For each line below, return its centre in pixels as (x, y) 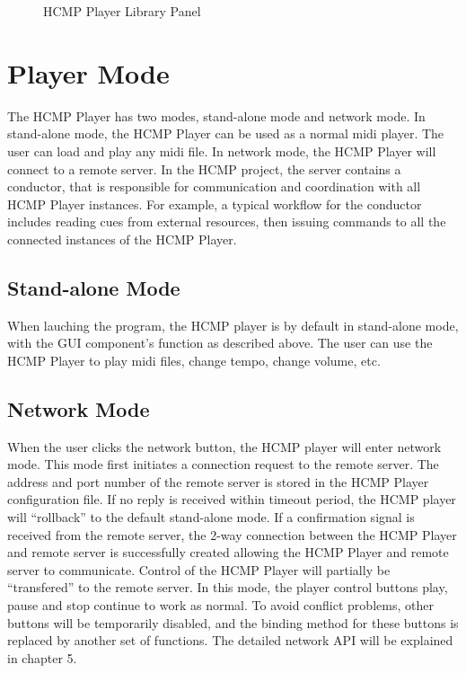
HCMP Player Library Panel (122, 11)
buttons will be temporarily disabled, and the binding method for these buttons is (233, 622)
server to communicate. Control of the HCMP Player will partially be (199, 569)
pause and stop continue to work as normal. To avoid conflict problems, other (220, 605)
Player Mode (88, 72)
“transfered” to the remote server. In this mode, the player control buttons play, (228, 587)
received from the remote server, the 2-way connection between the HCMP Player (232, 534)
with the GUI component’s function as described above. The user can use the (220, 343)
